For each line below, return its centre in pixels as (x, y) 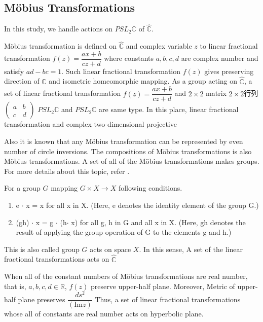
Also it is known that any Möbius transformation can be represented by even (124, 141)
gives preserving (229, 71)
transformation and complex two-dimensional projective (90, 124)
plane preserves (42, 299)
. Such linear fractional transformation (121, 71)
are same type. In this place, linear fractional (169, 109)
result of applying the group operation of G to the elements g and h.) (124, 232)
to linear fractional (229, 46)
